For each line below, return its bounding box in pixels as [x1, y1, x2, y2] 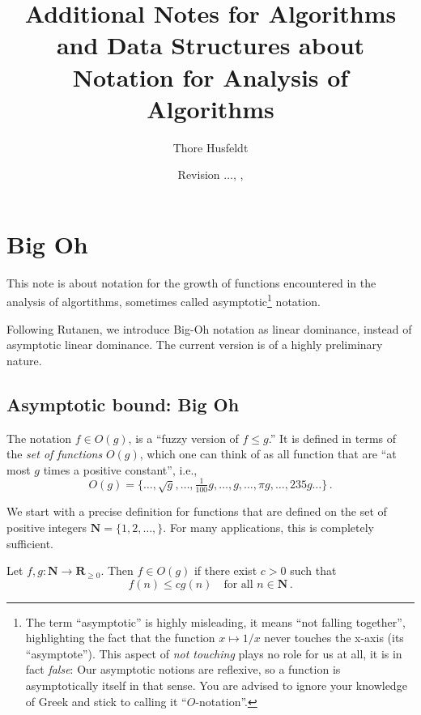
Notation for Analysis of [72, 60, 349, 93]
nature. [6, 351, 42, 368]
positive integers [6, 518, 87, 535]
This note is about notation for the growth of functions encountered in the [6, 274, 376, 291]
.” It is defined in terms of [268, 429, 397, 446]
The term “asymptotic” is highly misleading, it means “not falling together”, [25, 613, 406, 630]
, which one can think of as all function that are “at [139, 445, 397, 462]
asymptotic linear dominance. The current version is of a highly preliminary [6, 336, 383, 353]
